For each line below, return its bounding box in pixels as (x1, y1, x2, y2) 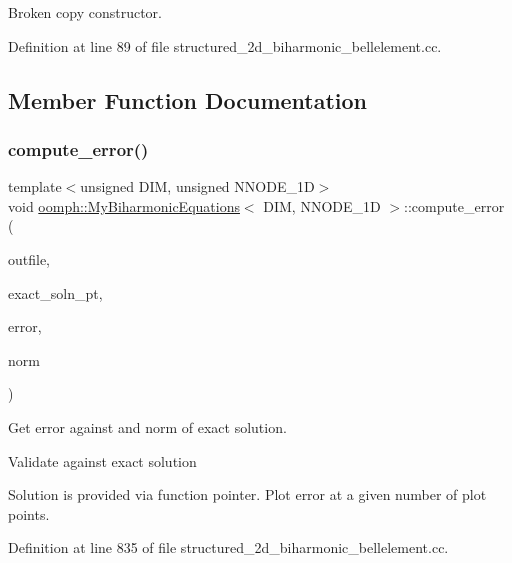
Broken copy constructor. (8, 2, 162, 22)
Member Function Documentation (8, 84, 368, 115)
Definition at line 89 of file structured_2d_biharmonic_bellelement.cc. (8, 35, 442, 56)
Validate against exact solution (8, 450, 197, 471)
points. (8, 503, 50, 524)
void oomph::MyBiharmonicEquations (8, 195, 240, 216)
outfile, (8, 248, 51, 269)
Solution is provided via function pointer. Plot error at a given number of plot (8, 484, 487, 505)
